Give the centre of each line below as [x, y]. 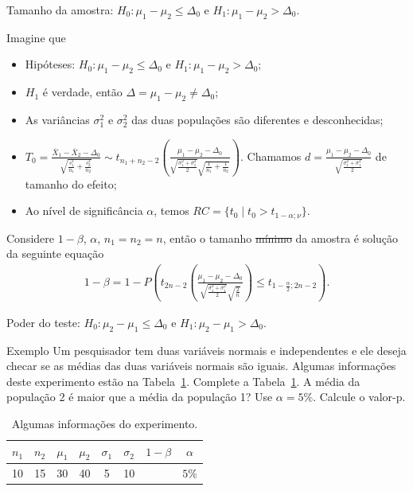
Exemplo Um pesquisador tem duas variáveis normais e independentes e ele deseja [206, 350]
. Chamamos [271, 156]
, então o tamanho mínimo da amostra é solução [281, 238]
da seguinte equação [55, 253]
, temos [171, 210]
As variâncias [57, 119]
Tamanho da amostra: [60, 10]
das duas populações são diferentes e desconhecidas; [257, 119]
